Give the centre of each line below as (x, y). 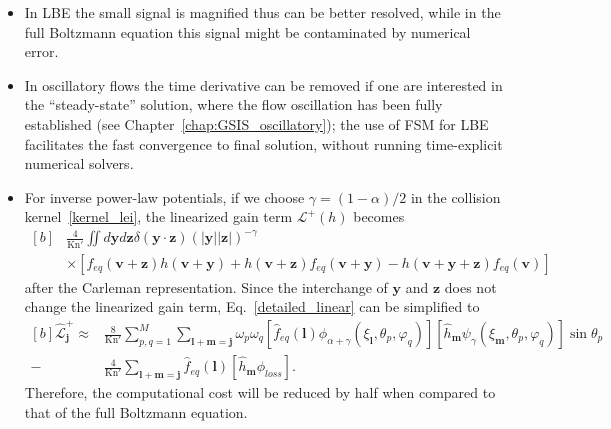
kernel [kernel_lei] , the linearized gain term (158, 216)
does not (470, 286)
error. (41, 51)
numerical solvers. (79, 163)
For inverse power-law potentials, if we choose (164, 196)
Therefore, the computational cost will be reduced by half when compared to (260, 392)
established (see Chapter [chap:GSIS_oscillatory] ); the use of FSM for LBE (256, 123)
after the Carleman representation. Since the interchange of (206, 286)
